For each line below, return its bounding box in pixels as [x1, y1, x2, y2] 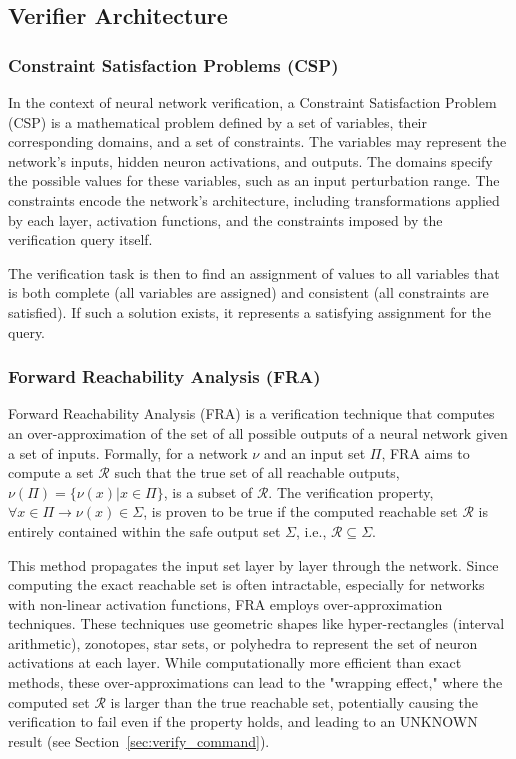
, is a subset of [163, 481, 253, 502]
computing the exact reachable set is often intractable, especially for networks [8, 574, 485, 595]
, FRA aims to [381, 442, 470, 463]
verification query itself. [8, 229, 153, 250]
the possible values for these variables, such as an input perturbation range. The [8, 170, 500, 191]
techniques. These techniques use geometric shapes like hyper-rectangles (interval [8, 613, 505, 634]
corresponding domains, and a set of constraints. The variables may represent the [8, 131, 507, 152]
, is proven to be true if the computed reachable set [143, 501, 458, 522]
